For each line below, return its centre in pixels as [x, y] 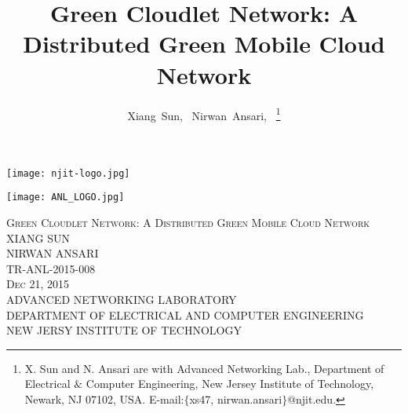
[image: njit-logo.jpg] [68, 173]
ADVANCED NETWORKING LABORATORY [122, 300]
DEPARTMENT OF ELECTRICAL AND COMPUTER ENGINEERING [185, 314]
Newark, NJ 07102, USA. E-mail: [104, 399]
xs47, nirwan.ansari [236, 399]
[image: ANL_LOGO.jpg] [66, 197]
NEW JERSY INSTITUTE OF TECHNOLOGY [124, 330]
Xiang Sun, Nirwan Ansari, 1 [204, 114]
